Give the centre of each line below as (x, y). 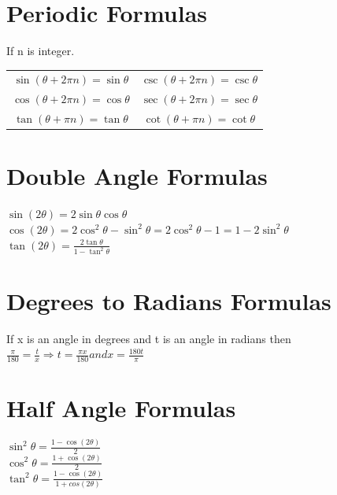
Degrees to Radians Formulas (169, 300)
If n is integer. (41, 51)
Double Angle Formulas (137, 176)
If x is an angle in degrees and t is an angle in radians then (149, 338)
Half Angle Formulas (121, 408)
